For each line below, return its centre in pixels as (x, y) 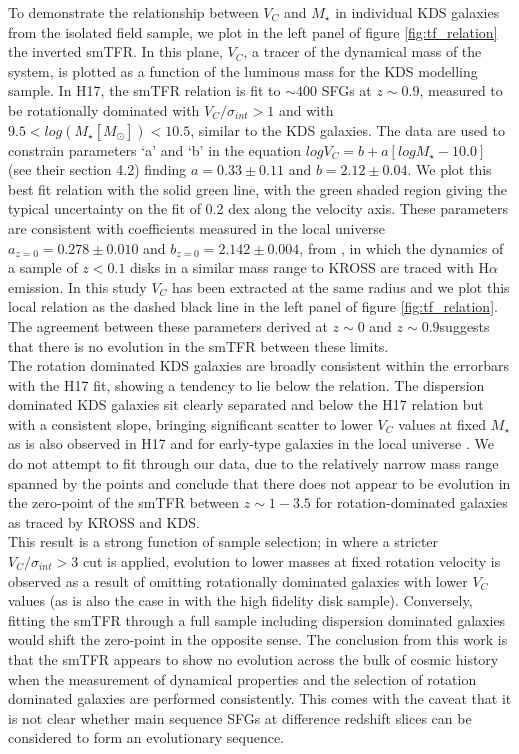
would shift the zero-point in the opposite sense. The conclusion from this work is (258, 639)
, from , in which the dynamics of (401, 247)
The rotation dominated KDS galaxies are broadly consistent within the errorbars (258, 365)
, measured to (461, 90)
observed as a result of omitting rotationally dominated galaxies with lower (238, 580)
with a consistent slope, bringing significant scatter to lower (190, 423)
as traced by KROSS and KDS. (104, 521)
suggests (464, 325)
